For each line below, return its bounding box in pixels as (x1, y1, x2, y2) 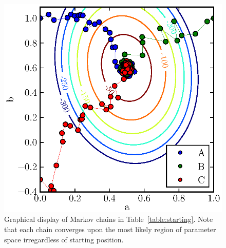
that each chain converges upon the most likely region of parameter (4, 223, 216, 234)
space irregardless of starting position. (4, 234, 124, 244)
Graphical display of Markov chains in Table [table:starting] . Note (4, 214, 213, 224)
